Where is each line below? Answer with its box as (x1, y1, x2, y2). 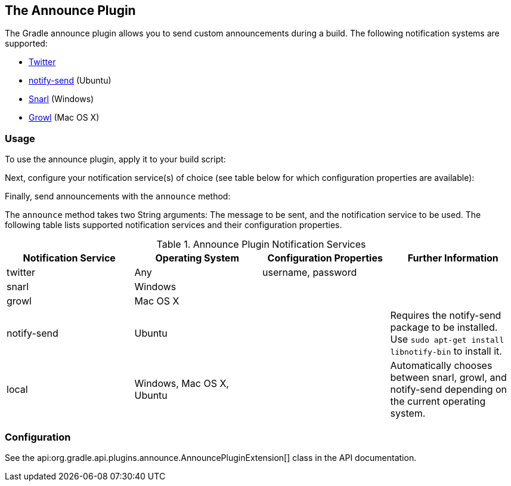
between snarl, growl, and (390, 371, 507, 384)
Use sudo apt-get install (390, 333, 504, 346)
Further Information (407, 252, 498, 264)
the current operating (390, 395, 486, 408)
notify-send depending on (390, 383, 507, 396)
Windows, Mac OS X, (134, 377, 229, 390)
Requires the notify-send (390, 309, 501, 322)
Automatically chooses (390, 359, 493, 372)
